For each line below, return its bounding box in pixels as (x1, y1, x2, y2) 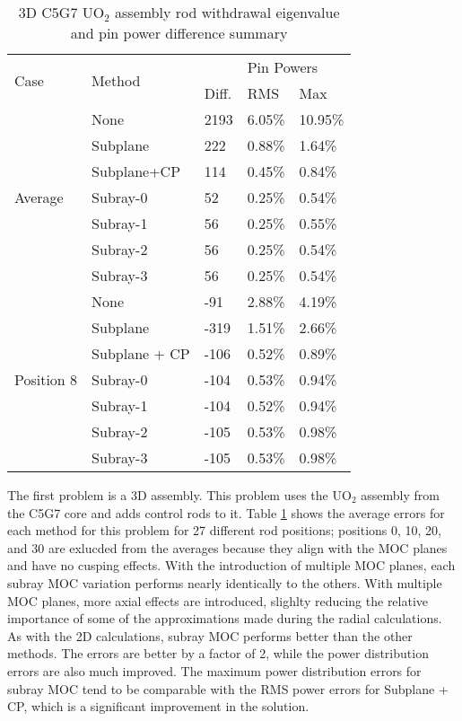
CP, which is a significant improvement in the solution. (7, 697, 309, 716)
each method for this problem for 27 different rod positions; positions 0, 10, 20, (7, 521, 441, 540)
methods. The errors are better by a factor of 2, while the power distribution (7, 644, 429, 663)
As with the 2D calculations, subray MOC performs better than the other (7, 626, 413, 645)
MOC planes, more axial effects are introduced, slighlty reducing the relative (7, 591, 429, 610)
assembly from (361, 486, 440, 504)
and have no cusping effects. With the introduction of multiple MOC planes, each (7, 556, 456, 575)
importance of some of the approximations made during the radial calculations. (7, 609, 442, 628)
